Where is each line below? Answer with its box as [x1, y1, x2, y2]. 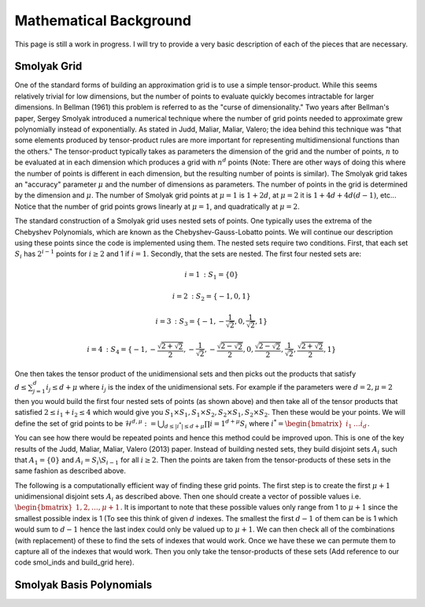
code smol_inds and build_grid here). [14, 557, 135, 567]
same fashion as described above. [14, 466, 126, 476]
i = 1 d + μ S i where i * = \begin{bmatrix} [209, 418, 343, 430]
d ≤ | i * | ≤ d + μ [164, 421, 205, 430]
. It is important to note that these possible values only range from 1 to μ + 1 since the [120, 502, 398, 512]
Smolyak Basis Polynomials [14, 579, 153, 592]
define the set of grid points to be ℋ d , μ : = [14, 418, 157, 428]
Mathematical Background [14, 12, 192, 29]
